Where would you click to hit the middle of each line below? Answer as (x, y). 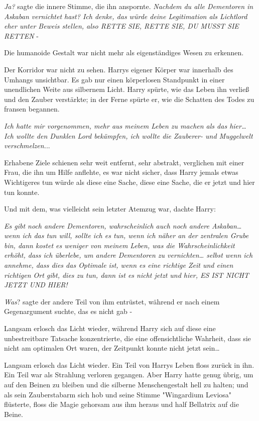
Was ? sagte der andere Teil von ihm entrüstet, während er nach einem (112, 301)
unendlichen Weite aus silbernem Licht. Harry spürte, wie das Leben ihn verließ (127, 89)
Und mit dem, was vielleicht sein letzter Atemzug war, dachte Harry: (110, 209)
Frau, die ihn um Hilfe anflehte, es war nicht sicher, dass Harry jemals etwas (121, 172)
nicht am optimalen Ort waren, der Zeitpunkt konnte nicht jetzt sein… (112, 348)
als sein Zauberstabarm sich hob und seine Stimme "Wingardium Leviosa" (118, 394)
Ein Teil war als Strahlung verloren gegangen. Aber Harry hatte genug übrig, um (129, 375)
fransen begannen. (32, 109)
